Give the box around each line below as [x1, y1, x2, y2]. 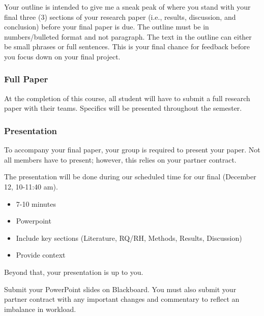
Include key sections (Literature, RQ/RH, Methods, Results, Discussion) [16, 232, 242, 243]
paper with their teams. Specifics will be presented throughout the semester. [4, 103, 242, 113]
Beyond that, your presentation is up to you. [4, 266, 143, 277]
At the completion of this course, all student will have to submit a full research [4, 92, 250, 103]
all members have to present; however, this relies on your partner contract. [4, 154, 237, 165]
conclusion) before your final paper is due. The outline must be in [4, 21, 209, 32]
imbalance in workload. [4, 303, 76, 314]
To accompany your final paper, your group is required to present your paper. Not [4, 144, 260, 155]
